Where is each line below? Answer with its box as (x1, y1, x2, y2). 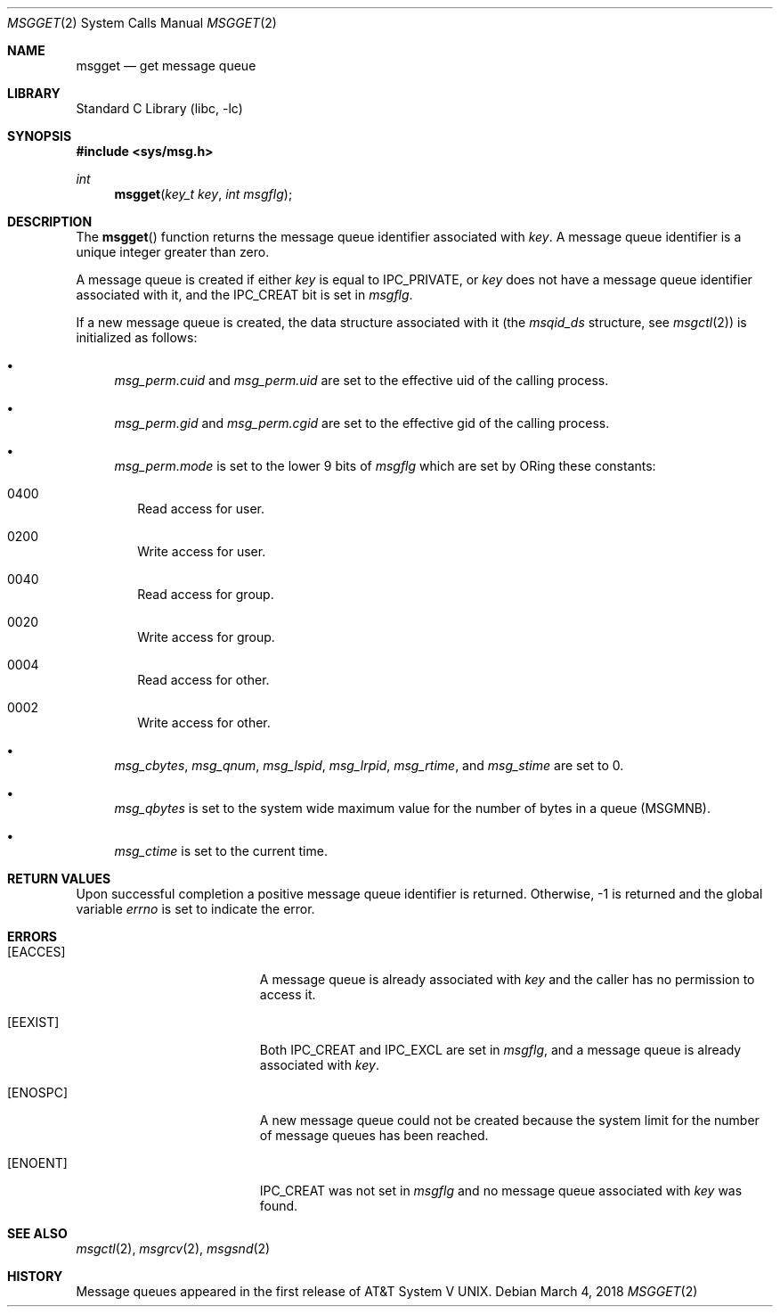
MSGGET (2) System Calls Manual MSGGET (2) (7, 15, 277, 30)
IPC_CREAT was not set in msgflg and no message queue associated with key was (259, 1183, 743, 1198)
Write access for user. (137, 544, 266, 559)
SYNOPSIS (7, 128, 72, 144)
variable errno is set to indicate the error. (76, 901, 315, 916)
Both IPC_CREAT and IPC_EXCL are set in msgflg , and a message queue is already (259, 1042, 742, 1057)
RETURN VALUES (7, 871, 111, 886)
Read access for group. (137, 587, 274, 602)
